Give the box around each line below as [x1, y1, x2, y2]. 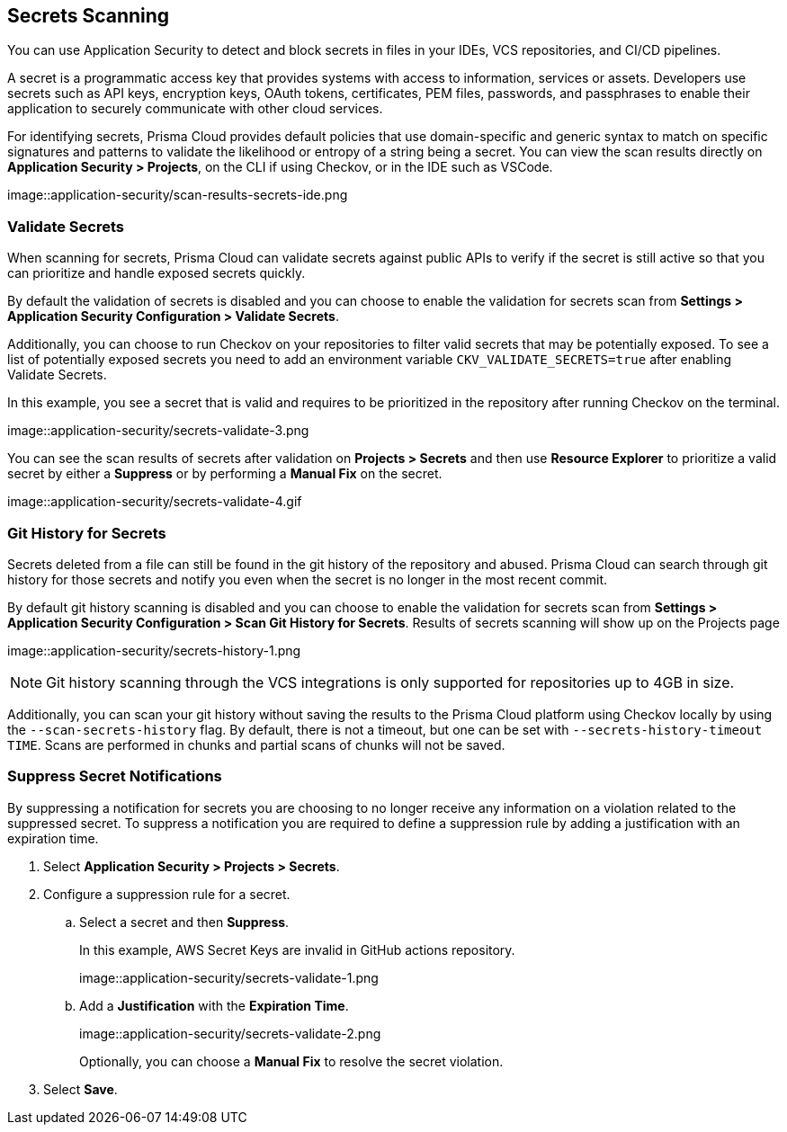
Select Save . [43, 1081, 118, 1097]
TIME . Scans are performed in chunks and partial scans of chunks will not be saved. [7, 736, 505, 753]
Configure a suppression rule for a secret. [43, 886, 291, 902]
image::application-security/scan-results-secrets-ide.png [7, 187, 348, 203]
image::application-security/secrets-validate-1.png [79, 969, 379, 985]
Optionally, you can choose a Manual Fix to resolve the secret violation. [79, 1053, 504, 1069]
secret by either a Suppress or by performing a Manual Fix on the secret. [7, 466, 443, 482]
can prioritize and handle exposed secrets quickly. [7, 265, 306, 281]
